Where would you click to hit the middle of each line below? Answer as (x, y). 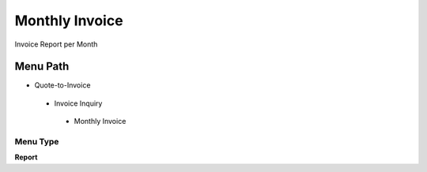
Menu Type (37, 142)
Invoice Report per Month (56, 44)
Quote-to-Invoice (62, 85)
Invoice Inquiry (78, 103)
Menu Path (42, 67)
